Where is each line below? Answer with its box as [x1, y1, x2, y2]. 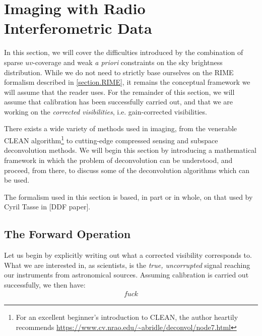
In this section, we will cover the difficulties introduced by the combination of [4, 47, 243, 58]
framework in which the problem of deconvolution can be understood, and [4, 154, 233, 165]
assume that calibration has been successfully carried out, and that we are [4, 96, 233, 107]
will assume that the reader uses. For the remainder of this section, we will [4, 86, 235, 97]
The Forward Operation [4, 226, 131, 242]
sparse [4, 57, 23, 67]
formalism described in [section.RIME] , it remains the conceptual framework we [4, 77, 250, 87]
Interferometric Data [4, 18, 152, 38]
